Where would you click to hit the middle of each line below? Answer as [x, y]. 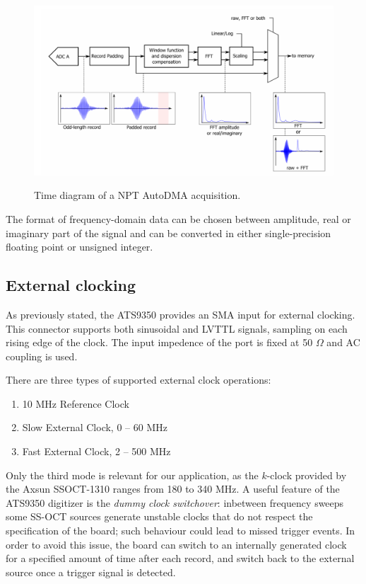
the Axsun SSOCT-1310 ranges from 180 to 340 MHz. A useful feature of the [173, 489]
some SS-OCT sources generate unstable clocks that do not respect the [159, 516]
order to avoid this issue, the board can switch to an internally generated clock [176, 544]
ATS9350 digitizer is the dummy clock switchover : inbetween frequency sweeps [175, 502]
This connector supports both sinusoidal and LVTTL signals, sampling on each [177, 328]
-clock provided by [307, 475]
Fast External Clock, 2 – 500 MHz [96, 451]
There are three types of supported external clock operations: [138, 380]
